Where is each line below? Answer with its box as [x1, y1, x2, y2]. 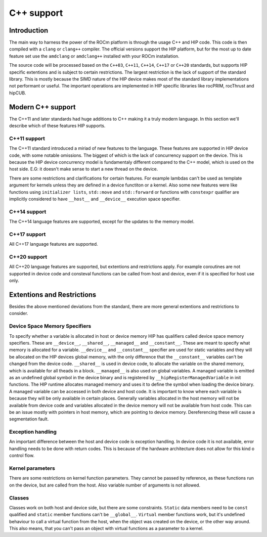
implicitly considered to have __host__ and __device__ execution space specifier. [9, 196, 180, 202]
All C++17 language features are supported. [9, 241, 98, 247]
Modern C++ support [9, 103, 76, 111]
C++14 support [9, 208, 46, 215]
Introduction [9, 26, 48, 35]
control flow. [9, 452, 35, 458]
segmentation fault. [9, 416, 49, 422]
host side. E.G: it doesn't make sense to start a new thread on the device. [9, 166, 158, 172]
